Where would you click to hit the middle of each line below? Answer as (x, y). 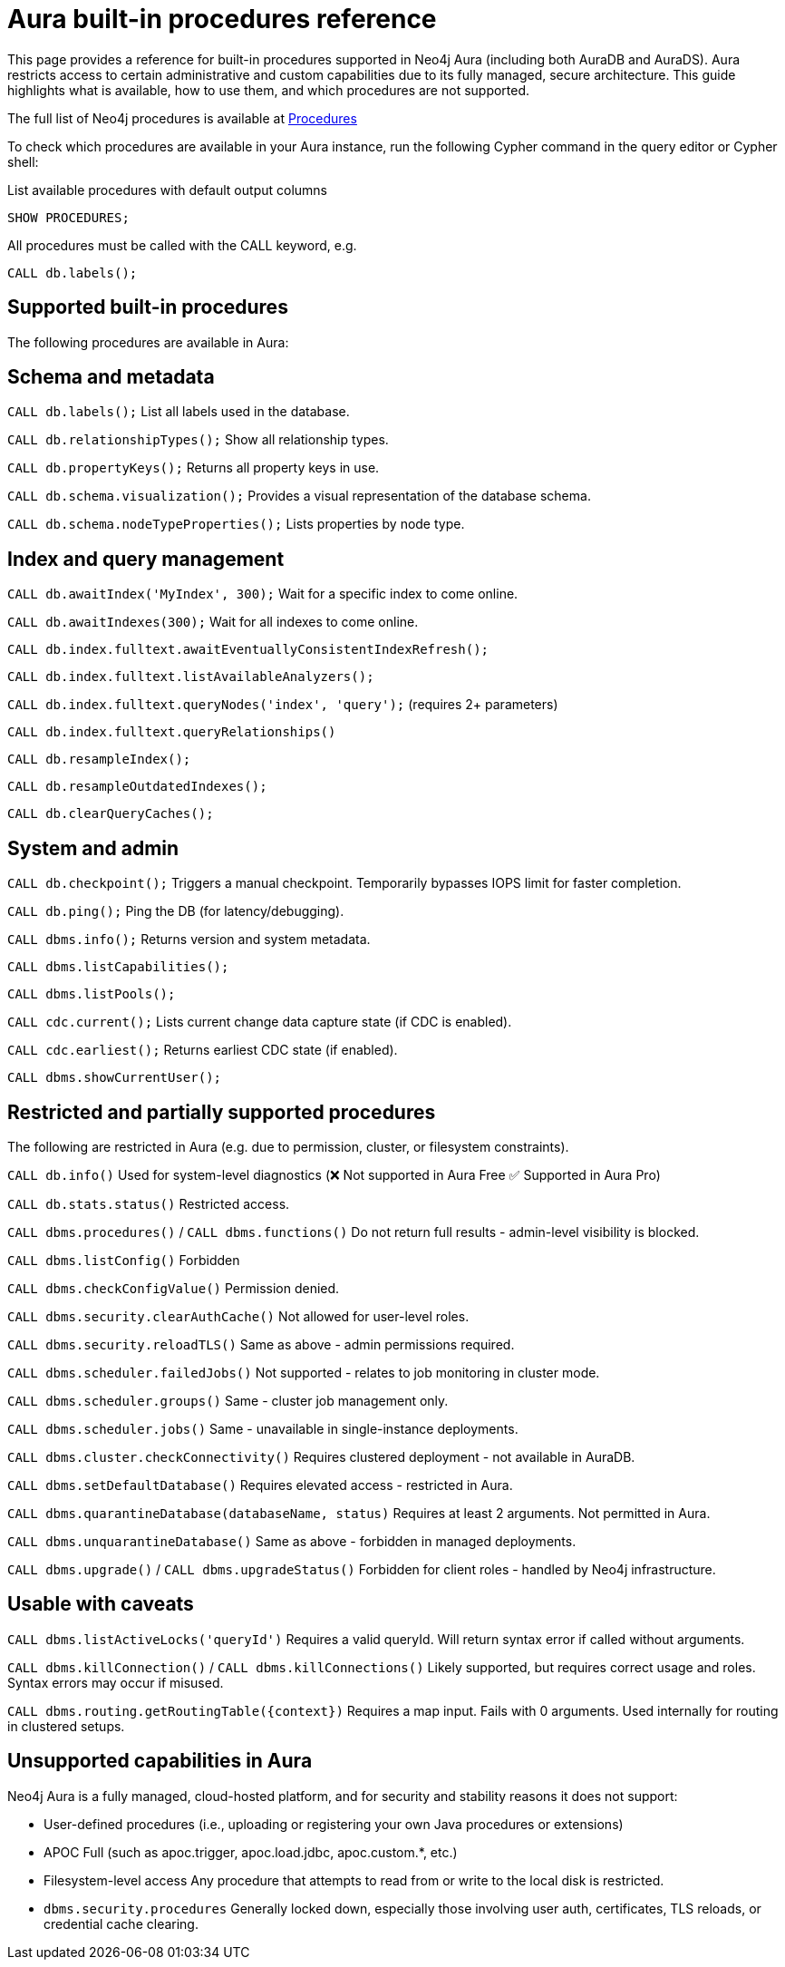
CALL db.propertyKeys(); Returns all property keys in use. (194, 468)
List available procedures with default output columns (167, 190)
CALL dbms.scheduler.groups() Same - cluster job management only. (228, 1400)
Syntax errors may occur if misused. (116, 1682)
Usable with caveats (101, 1604)
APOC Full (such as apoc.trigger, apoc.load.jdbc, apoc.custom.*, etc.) (251, 1852)
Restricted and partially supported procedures (222, 1112)
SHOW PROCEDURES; (68, 217)
